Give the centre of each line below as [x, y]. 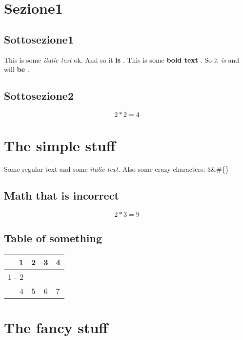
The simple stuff [60, 146]
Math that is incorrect [61, 195]
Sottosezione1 [39, 39]
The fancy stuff [56, 328]
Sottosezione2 [39, 96]
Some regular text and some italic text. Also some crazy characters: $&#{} [116, 169]
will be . [17, 69]
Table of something [53, 238]
